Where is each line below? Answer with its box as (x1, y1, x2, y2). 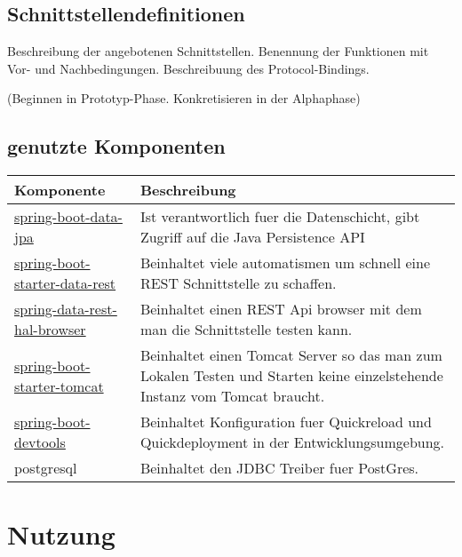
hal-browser (14, 319, 86, 340)
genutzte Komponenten (7, 132, 226, 160)
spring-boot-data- (14, 206, 123, 227)
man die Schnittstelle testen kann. (139, 319, 353, 340)
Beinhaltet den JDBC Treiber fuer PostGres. (139, 458, 419, 479)
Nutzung (7, 516, 115, 553)
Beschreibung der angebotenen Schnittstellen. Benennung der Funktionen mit (7, 42, 429, 60)
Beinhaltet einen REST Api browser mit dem (139, 298, 422, 320)
